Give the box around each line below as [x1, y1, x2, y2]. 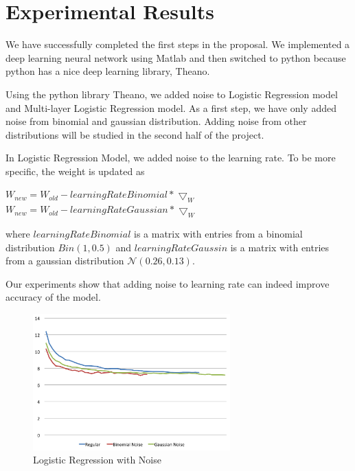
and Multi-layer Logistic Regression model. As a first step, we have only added [5, 100, 336, 115]
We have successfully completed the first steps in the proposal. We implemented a [5, 37, 350, 51]
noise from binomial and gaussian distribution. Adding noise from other [5, 114, 307, 128]
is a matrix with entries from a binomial [134, 227, 303, 241]
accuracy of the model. [5, 290, 101, 304]
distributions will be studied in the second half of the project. [5, 127, 264, 141]
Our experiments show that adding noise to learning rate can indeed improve [5, 276, 330, 290]
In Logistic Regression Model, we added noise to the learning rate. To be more [5, 150, 336, 165]
